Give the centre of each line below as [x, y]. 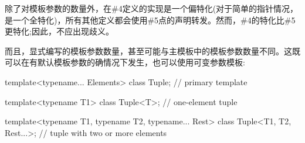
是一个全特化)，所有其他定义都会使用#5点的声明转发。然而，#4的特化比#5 [150, 20]
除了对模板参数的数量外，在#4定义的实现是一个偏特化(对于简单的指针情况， [152, 8]
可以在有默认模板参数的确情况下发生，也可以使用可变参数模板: [125, 62]
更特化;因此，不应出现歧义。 [59, 31]
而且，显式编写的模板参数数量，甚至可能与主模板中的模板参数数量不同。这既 [152, 50]
